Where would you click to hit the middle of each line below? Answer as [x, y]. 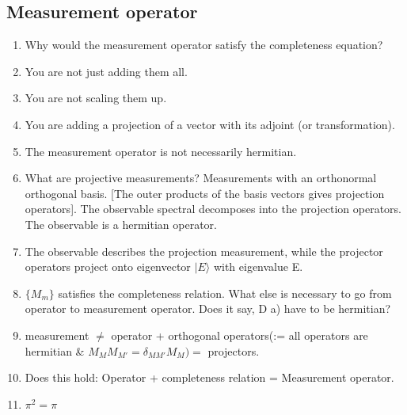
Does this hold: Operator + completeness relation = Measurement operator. [209, 377]
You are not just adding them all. [106, 71]
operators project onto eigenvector [108, 267]
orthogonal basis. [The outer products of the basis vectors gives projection [205, 193]
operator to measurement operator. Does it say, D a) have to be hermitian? [208, 308]
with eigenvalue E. [258, 267]
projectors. [234, 350]
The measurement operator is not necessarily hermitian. [161, 151]
